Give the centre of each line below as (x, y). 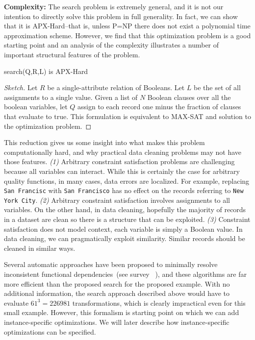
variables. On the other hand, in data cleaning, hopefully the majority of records (125, 209)
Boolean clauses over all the (189, 97)
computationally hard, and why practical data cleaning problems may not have (123, 152)
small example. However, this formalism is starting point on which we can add (122, 312)
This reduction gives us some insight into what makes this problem (104, 142)
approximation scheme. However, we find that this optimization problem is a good (127, 35)
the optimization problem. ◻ (48, 126)
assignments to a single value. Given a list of (71, 97)
